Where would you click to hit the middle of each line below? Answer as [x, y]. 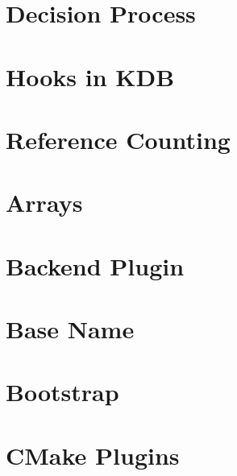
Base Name [70, 329]
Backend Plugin [95, 265]
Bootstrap [62, 392]
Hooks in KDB [90, 76]
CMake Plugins [93, 455]
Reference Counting [118, 139]
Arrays [44, 203]
